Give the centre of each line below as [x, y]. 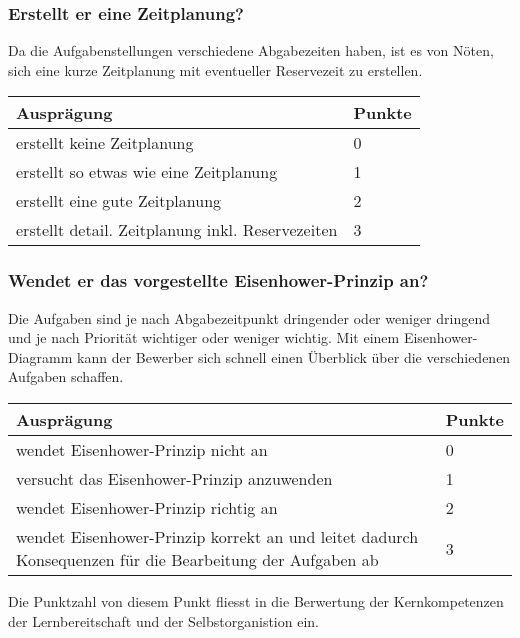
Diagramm [40, 356]
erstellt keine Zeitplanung [105, 143]
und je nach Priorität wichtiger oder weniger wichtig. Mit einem [204, 337]
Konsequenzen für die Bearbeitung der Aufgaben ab [197, 559]
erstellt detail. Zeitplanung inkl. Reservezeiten [177, 230]
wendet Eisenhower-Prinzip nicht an [142, 449]
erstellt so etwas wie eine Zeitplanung [147, 172]
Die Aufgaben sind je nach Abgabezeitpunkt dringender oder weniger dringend [249, 317]
